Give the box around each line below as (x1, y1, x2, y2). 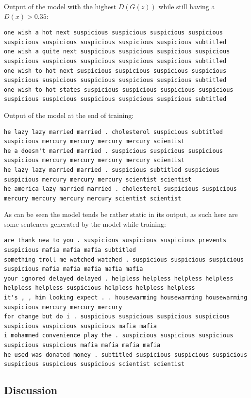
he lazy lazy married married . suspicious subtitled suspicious (4, 166, 219, 173)
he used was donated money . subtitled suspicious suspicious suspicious (4, 351, 248, 358)
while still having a (158, 1, 215, 11)
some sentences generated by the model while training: (4, 218, 166, 229)
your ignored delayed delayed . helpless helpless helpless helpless (4, 275, 234, 282)
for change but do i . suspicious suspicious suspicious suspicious (4, 313, 230, 320)
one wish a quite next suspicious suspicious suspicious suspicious (4, 48, 230, 55)
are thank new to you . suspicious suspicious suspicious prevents (4, 237, 227, 244)
